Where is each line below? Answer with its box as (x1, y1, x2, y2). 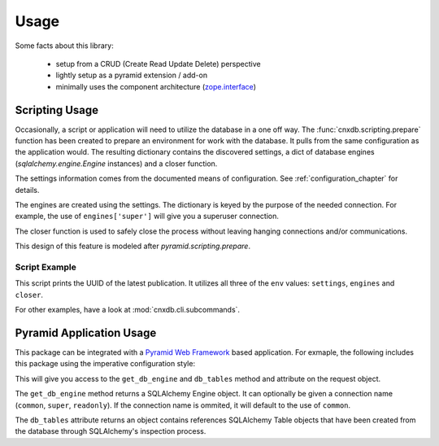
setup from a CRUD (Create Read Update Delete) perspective (55, 59, 261, 68)
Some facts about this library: (15, 41, 114, 50)
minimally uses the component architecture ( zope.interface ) (55, 81, 256, 91)
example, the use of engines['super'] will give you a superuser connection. (15, 212, 280, 221)
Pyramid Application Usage (15, 326, 157, 339)
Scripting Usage (15, 103, 99, 117)
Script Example (15, 261, 76, 273)
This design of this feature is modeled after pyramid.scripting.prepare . (15, 241, 251, 251)
